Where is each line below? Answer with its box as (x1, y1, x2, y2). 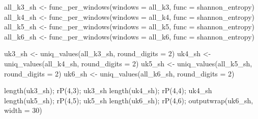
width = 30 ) (4, 105, 42, 115)
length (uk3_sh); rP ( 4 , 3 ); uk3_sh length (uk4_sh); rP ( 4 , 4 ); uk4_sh (4, 85, 212, 96)
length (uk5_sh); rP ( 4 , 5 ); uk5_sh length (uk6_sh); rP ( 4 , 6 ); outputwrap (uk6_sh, (4, 95, 253, 105)
